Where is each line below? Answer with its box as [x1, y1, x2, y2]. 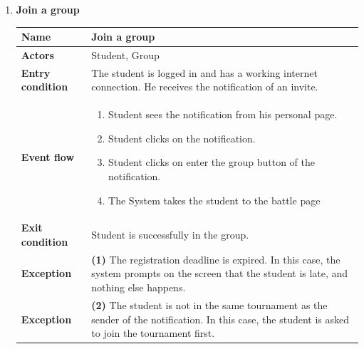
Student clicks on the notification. [108, 130, 256, 145]
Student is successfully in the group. [91, 227, 249, 242]
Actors [21, 47, 54, 62]
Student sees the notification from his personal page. [108, 107, 338, 122]
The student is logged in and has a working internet [91, 65, 318, 80]
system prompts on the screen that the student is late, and [91, 266, 348, 281]
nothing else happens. [91, 280, 186, 295]
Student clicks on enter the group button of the [108, 155, 315, 170]
